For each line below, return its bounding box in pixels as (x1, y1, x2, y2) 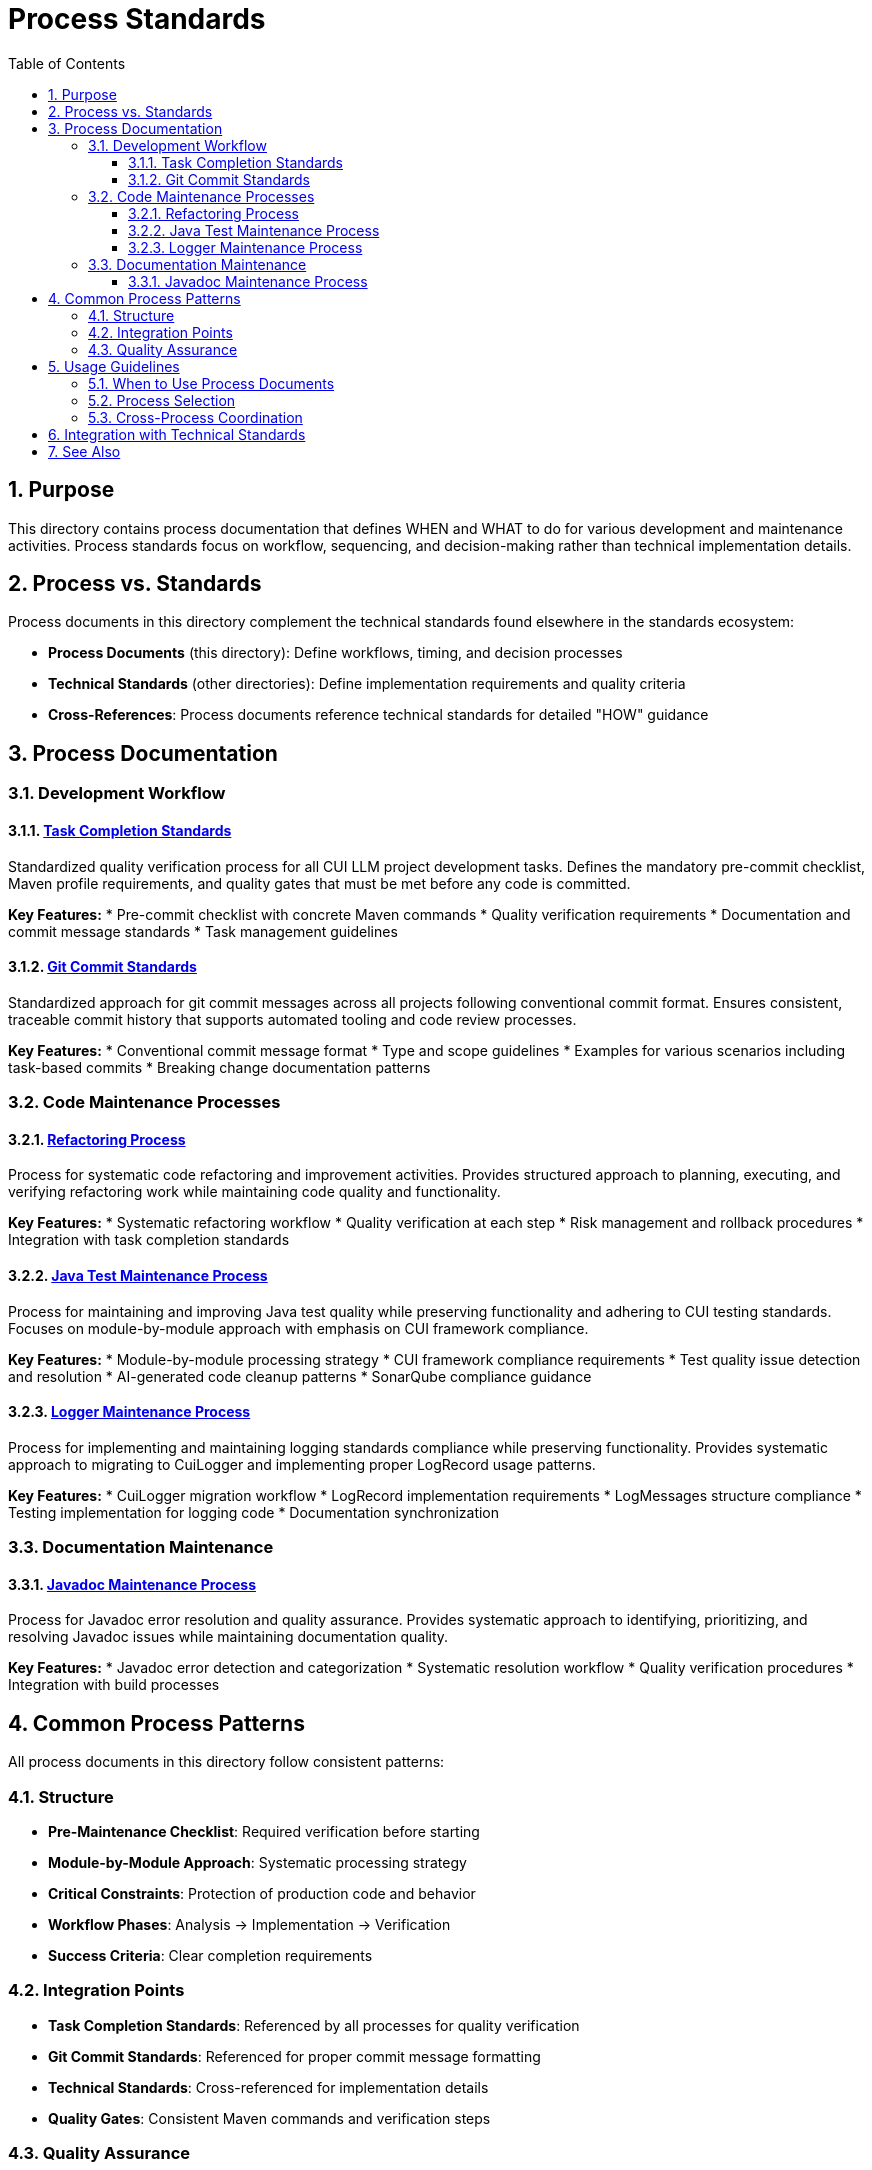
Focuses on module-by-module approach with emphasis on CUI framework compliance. (8, 1319, 589, 1337)
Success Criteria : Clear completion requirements (48, 1946, 373, 1964)
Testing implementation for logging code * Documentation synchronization (8, 1503, 500, 1521)
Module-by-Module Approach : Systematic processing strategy (48, 1853, 467, 1871)
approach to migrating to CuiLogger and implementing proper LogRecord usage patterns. (8, 1455, 596, 1473)
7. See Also (48, 442, 121, 460)
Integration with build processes (8, 1676, 220, 1694)
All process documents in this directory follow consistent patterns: (8, 1753, 445, 1771)
